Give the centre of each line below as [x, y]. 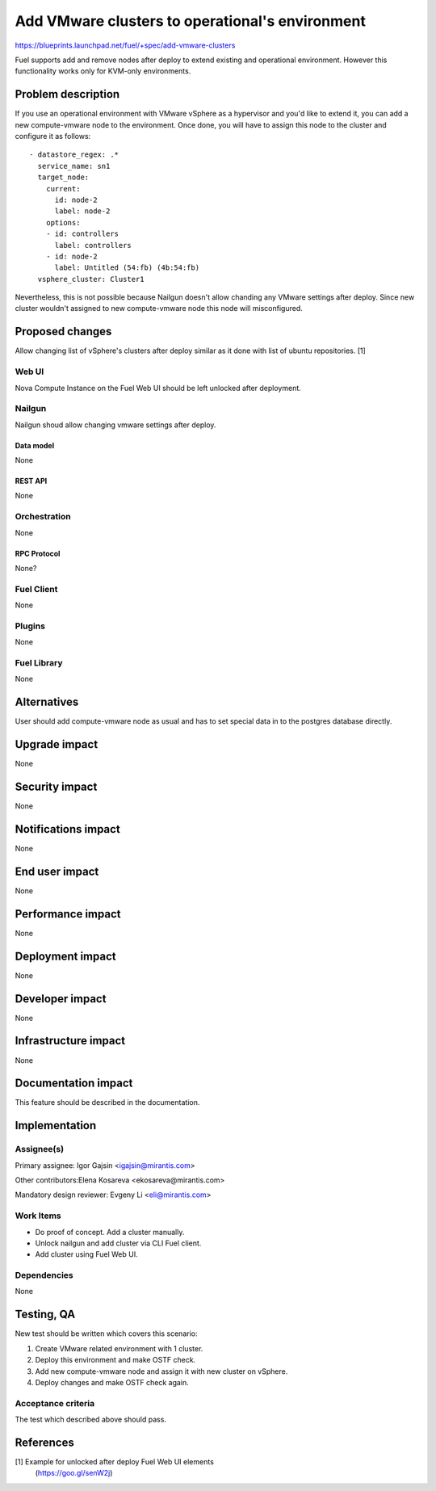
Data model [35, 445]
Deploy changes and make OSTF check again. [112, 1382]
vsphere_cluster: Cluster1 [91, 279]
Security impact [56, 787]
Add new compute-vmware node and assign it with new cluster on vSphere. [161, 1371]
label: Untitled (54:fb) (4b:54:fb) [127, 268]
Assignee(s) [40, 1149]
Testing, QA [45, 1315]
